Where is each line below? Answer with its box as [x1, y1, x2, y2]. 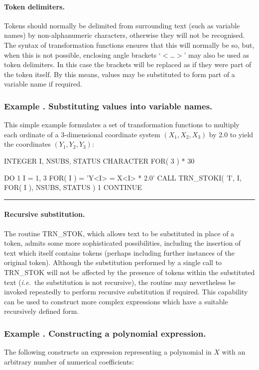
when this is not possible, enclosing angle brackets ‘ [4, 49, 161, 60]
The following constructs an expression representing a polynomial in [4, 347, 212, 357]
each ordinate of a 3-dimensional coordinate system [4, 129, 160, 139]
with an [222, 347, 246, 357]
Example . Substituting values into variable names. [4, 99, 213, 112]
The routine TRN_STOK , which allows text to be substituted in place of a [4, 228, 235, 238]
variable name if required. [4, 79, 82, 89]
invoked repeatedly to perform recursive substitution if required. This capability [4, 286, 248, 297]
